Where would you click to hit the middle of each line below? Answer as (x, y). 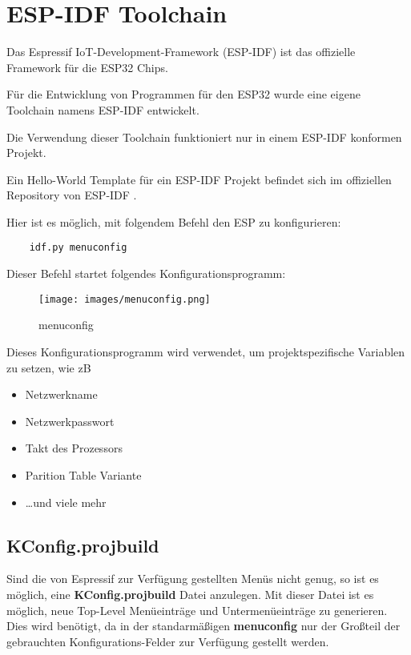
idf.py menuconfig (78, 248)
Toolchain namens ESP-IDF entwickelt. (103, 109)
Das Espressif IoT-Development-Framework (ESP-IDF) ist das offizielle (181, 52)
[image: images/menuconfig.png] (125, 299)
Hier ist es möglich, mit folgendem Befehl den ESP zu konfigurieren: (174, 221)
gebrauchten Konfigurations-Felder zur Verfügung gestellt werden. (168, 641)
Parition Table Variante (83, 474)
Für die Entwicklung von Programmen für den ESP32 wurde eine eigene (183, 94)
